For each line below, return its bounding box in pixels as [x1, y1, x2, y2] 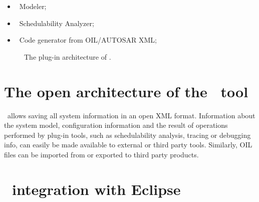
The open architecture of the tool [4, 81, 248, 101]
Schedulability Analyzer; [19, 18, 94, 28]
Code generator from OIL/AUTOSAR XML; [19, 35, 157, 45]
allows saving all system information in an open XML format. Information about [7, 110, 255, 120]
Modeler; [19, 1, 47, 11]
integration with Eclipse [12, 178, 181, 199]
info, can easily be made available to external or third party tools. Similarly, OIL [4, 139, 252, 150]
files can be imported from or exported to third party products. [4, 149, 199, 159]
